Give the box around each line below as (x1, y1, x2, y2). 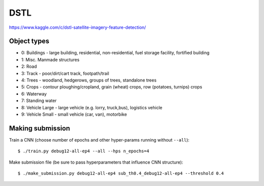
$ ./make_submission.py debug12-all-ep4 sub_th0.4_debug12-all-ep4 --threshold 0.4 (18, 171, 224, 176)
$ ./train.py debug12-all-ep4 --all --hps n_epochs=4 (18, 148, 149, 154)
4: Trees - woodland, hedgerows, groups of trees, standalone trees (21, 77, 156, 83)
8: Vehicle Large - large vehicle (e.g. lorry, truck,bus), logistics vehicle (21, 104, 162, 110)
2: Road (21, 63, 37, 69)
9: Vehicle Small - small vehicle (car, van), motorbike (21, 111, 127, 117)
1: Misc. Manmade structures (21, 57, 80, 62)
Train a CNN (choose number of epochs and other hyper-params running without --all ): (9, 137, 190, 143)
